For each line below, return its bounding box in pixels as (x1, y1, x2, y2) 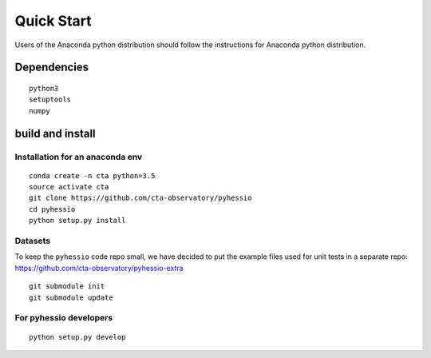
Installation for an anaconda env (14, 151, 143, 162)
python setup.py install (29, 216, 126, 225)
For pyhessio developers (14, 312, 113, 324)
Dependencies (14, 61, 89, 74)
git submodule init (29, 282, 105, 291)
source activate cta (29, 182, 109, 192)
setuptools (29, 95, 72, 104)
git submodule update (29, 292, 113, 302)
